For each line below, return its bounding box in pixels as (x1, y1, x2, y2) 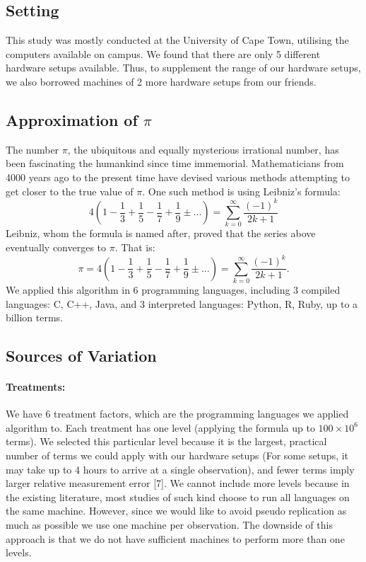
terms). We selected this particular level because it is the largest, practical (6, 434, 327, 449)
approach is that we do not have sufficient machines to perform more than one (6, 531, 345, 546)
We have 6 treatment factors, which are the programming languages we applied (6, 406, 349, 421)
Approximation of (6, 108, 138, 130)
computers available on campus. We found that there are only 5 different (6, 46, 321, 61)
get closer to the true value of (6, 183, 134, 198)
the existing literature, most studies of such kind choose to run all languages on (6, 489, 350, 504)
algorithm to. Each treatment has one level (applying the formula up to (6, 420, 315, 435)
